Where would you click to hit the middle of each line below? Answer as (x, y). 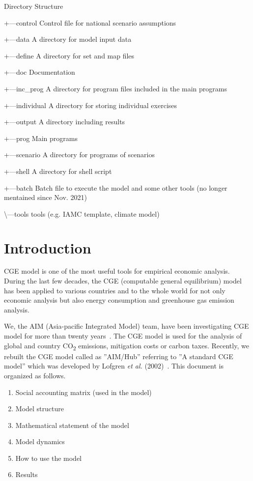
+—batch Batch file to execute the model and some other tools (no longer (116, 187)
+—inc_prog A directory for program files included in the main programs (115, 88)
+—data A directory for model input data (68, 39)
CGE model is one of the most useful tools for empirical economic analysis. (117, 271)
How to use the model (49, 458)
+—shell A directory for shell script (58, 171)
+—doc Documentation (40, 72)
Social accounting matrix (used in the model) (84, 392)
